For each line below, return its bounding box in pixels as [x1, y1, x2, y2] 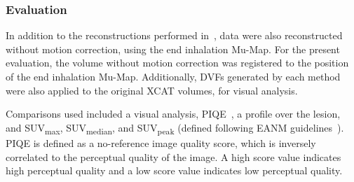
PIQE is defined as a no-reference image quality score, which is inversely [6, 135, 316, 150]
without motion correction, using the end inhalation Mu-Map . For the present [6, 41, 340, 56]
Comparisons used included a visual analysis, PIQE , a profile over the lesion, [6, 106, 341, 121]
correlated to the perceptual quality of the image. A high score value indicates [6, 149, 341, 164]
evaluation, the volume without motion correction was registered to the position [6, 55, 349, 70]
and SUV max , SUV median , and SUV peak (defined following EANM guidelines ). [6, 120, 344, 136]
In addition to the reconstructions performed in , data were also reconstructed [6, 28, 343, 43]
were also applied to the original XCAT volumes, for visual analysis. [6, 83, 298, 97]
